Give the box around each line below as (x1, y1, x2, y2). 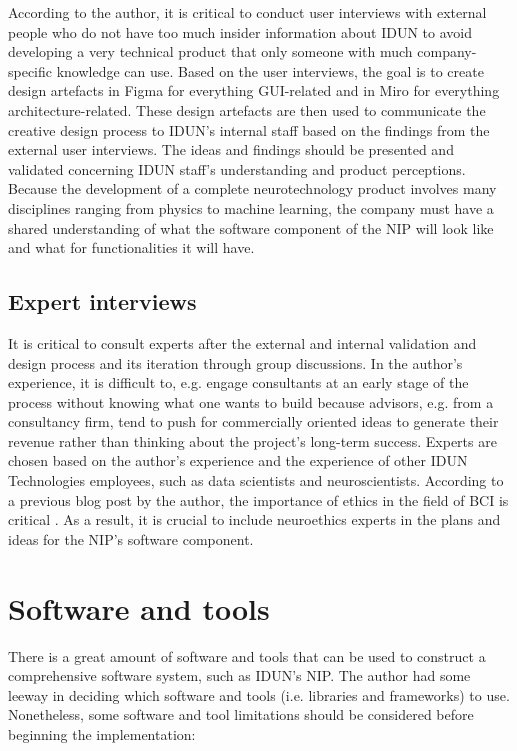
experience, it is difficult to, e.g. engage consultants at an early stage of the (8, 372, 469, 393)
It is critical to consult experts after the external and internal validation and (8, 332, 477, 353)
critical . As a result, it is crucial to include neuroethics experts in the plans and (8, 509, 501, 530)
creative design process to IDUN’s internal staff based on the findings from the (8, 119, 490, 140)
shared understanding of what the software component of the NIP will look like (8, 217, 494, 238)
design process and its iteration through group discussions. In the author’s (8, 352, 463, 373)
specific (8, 60, 53, 81)
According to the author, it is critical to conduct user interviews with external (8, 2, 487, 22)
